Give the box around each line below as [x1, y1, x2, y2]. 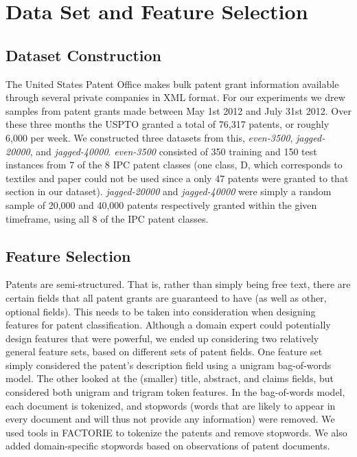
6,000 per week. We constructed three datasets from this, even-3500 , [5, 130, 293, 144]
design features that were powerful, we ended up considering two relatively [5, 331, 319, 345]
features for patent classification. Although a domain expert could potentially [5, 317, 331, 332]
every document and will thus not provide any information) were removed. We [5, 412, 335, 426]
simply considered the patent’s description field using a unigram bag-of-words [5, 357, 332, 372]
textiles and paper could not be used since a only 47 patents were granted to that [5, 170, 349, 185]
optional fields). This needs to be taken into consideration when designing [5, 304, 316, 318]
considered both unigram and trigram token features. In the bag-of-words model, [5, 385, 345, 399]
